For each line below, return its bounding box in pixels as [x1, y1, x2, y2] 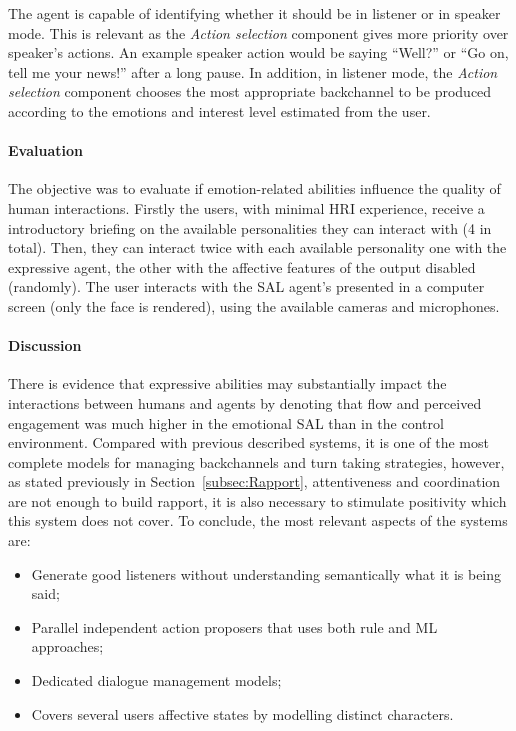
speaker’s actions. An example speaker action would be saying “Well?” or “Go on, [8, 42, 509, 63]
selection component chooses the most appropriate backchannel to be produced [8, 81, 492, 102]
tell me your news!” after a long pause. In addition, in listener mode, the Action [8, 61, 498, 82]
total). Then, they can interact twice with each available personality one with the [8, 237, 507, 258]
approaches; [31, 636, 104, 657]
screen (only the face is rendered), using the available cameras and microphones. [8, 295, 500, 316]
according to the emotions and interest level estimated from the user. [8, 100, 431, 121]
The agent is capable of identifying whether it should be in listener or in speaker [8, 3, 501, 23]
